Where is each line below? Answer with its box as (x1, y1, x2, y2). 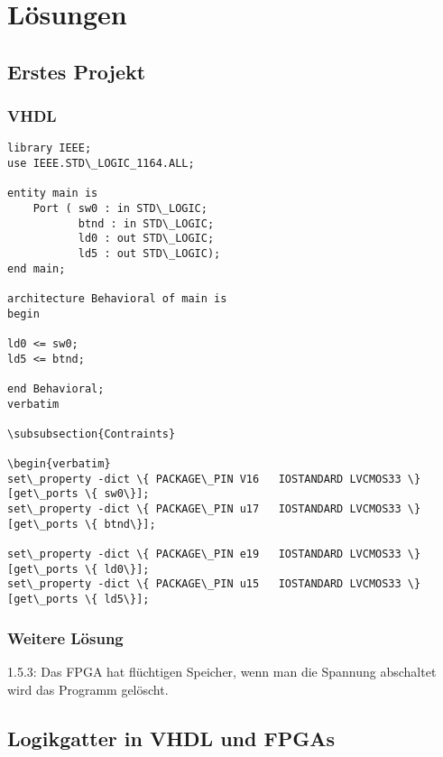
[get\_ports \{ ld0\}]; (7, 562, 150, 576)
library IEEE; (7, 142, 92, 155)
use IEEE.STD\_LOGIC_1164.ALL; (7, 157, 195, 171)
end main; (7, 262, 66, 275)
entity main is (7, 187, 98, 200)
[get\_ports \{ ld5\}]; (7, 593, 150, 606)
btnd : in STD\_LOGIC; (78, 217, 215, 230)
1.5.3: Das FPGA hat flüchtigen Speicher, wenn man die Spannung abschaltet (7, 661, 437, 680)
